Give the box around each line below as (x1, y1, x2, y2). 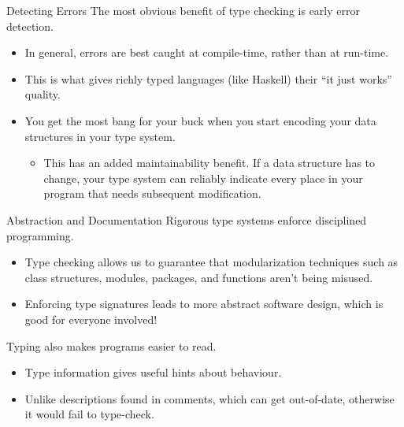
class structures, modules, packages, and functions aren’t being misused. (24, 269, 373, 285)
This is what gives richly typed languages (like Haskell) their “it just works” (24, 70, 392, 87)
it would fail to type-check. (24, 406, 154, 422)
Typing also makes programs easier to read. (6, 337, 217, 354)
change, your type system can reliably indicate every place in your (43, 169, 363, 186)
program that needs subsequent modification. (43, 185, 261, 202)
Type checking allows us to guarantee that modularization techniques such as (24, 254, 398, 270)
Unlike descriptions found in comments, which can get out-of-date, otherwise (24, 390, 395, 407)
